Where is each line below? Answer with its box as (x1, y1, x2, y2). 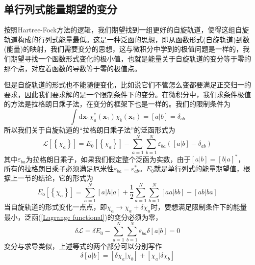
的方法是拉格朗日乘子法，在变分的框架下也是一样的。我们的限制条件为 (4, 99, 230, 109)
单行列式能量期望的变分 (4, 1, 117, 17)
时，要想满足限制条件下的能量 (151, 202, 247, 212)
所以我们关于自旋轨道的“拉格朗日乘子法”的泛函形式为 (4, 124, 176, 134)
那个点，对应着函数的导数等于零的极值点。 (4, 63, 141, 73)
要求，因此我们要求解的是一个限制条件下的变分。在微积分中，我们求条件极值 (4, 89, 251, 99)
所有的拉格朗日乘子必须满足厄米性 (4, 163, 114, 173)
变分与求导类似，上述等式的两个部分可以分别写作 (4, 240, 162, 251)
